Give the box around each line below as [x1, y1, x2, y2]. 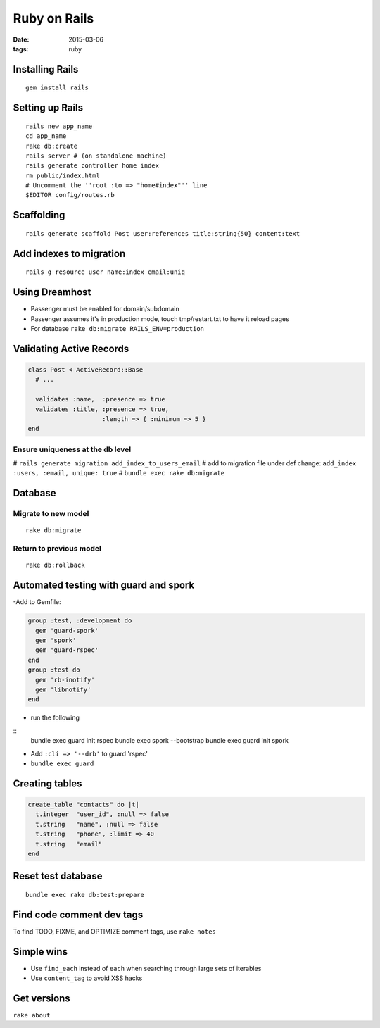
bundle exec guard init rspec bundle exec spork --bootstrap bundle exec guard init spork [30, 736, 289, 745]
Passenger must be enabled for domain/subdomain [30, 305, 179, 313]
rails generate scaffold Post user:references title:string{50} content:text [25, 230, 300, 237]
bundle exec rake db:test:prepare [25, 891, 144, 898]
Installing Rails [13, 63, 79, 75]
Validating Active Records [13, 342, 129, 355]
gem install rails [25, 84, 89, 92]
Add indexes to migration [13, 247, 126, 260]
